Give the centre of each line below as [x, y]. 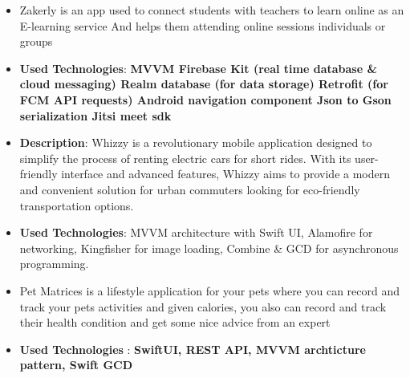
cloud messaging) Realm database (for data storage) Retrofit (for [204, 84]
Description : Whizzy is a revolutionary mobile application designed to [196, 142]
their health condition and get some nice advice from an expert [175, 322]
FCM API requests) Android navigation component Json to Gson [205, 99]
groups [36, 41]
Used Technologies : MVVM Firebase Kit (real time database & [198, 68]
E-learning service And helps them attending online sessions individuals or [203, 25]
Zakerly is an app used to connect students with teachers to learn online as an [212, 10]
